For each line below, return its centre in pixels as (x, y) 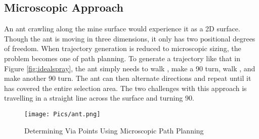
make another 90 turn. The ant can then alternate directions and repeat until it (128, 78)
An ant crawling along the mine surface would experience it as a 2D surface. (122, 29)
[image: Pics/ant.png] (62, 114)
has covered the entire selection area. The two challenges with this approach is (125, 88)
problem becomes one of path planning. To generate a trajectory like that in (122, 58)
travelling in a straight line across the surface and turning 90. (99, 98)
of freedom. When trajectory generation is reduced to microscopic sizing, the (123, 48)
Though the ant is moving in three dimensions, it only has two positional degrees (130, 38)
